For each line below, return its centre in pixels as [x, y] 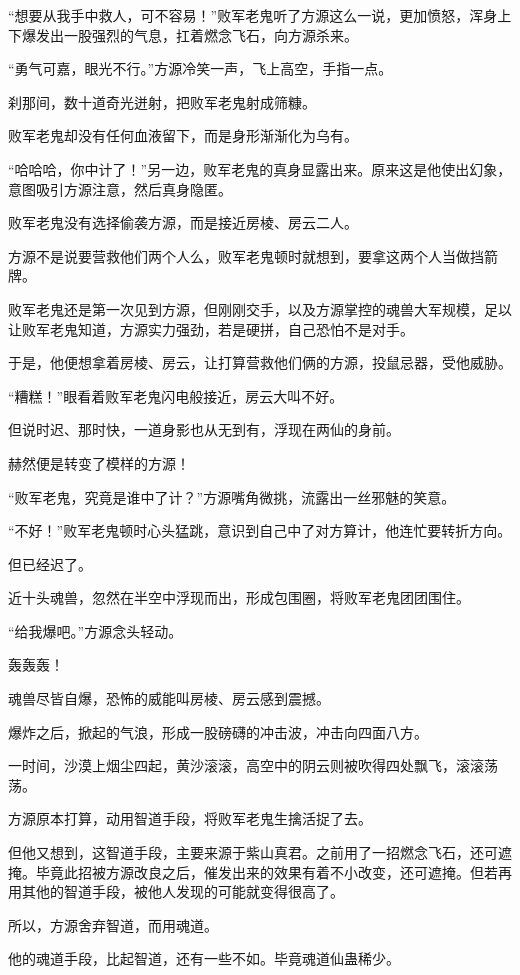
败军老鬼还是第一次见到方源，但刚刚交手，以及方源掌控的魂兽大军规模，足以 [260, 308]
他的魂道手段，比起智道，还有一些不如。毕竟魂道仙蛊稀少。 [204, 958]
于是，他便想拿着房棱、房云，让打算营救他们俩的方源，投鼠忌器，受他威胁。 [260, 362]
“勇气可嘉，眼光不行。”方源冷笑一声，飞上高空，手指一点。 [200, 68]
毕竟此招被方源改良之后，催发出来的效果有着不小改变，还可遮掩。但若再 [273, 871]
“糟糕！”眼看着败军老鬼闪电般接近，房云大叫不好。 [176, 395]
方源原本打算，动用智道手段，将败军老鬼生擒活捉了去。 [190, 818]
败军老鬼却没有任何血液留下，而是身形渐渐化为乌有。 [183, 135]
